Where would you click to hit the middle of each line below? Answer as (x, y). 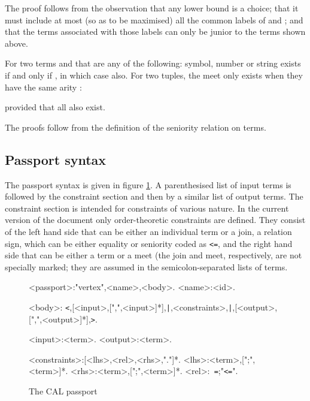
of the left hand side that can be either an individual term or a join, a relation (148, 231)
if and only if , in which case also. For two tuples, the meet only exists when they (154, 75)
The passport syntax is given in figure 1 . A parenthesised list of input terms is (148, 184)
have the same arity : (43, 87)
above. (16, 43)
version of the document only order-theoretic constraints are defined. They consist (155, 220)
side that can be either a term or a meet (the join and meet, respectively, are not (154, 255)
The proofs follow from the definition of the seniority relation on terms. (136, 127)
